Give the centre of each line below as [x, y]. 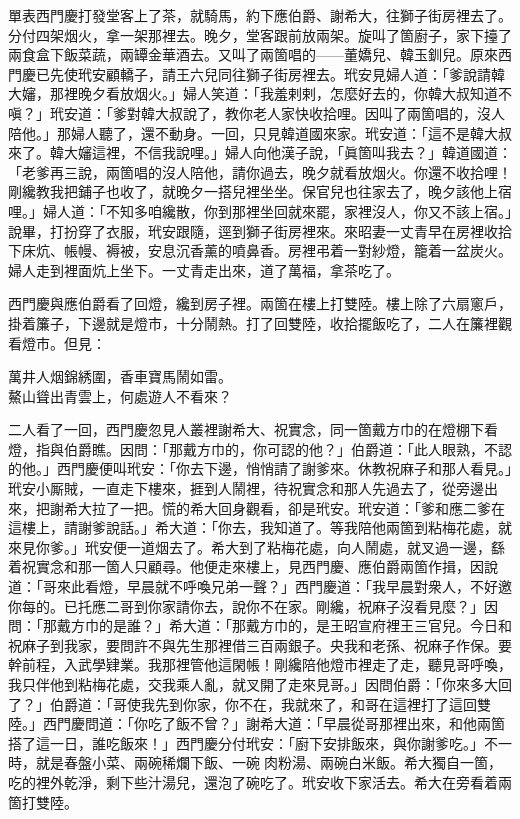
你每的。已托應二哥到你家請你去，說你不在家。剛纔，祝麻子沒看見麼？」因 [253, 605]
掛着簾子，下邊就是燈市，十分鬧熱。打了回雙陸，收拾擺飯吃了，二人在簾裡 [253, 322]
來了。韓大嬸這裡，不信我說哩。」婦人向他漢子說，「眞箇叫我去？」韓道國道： [260, 152]
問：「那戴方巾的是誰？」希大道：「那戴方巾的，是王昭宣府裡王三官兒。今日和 [260, 625]
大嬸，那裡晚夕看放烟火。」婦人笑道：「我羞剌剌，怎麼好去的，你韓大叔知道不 [260, 93]
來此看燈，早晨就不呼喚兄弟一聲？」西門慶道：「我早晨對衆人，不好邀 [284, 586]
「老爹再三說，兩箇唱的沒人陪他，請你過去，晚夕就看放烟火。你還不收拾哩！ [260, 171]
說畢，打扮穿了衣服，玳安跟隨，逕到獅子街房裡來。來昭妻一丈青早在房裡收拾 [260, 230]
